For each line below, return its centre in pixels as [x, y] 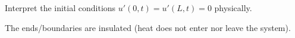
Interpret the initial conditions [60, 8]
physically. [233, 8]
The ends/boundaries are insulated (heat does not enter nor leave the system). [148, 27]
